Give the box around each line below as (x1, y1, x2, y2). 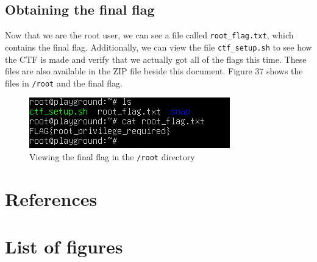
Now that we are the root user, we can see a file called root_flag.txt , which (5, 29, 294, 41)
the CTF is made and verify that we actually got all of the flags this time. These (5, 52, 307, 65)
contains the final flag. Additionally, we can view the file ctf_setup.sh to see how (5, 40, 312, 53)
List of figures (5, 234, 123, 259)
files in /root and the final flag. (5, 76, 123, 89)
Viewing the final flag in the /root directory (29, 150, 195, 163)
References (5, 186, 98, 211)
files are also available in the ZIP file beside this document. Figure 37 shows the (5, 65, 303, 77)
